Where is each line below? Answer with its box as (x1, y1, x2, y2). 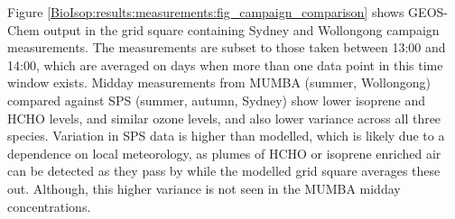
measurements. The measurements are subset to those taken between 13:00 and (7, 38, 446, 57)
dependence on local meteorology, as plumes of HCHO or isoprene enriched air (7, 143, 441, 162)
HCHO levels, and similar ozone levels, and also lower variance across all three (7, 108, 441, 127)
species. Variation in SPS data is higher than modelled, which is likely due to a (7, 126, 445, 145)
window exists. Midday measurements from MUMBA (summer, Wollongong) (7, 73, 431, 92)
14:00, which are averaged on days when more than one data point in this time (7, 55, 443, 74)
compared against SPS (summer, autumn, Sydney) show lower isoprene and (7, 90, 426, 109)
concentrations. (7, 196, 91, 215)
